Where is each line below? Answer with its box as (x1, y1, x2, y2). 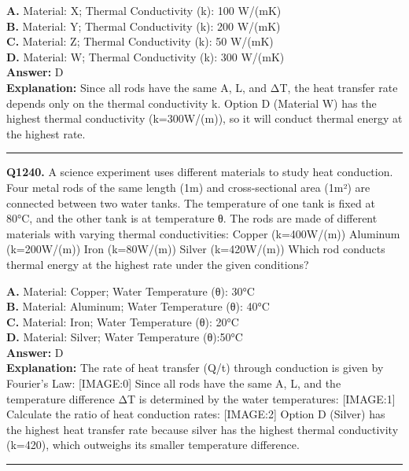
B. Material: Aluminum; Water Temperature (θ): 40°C (6, 298, 270, 315)
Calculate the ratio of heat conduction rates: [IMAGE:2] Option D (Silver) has (6, 406, 385, 422)
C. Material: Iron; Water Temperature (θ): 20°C (6, 313, 239, 329)
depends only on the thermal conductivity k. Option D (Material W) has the (6, 94, 377, 111)
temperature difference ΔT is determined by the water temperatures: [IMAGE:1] (6, 390, 396, 407)
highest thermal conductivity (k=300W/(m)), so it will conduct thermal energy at (6, 110, 403, 127)
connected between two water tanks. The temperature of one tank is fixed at (6, 194, 375, 211)
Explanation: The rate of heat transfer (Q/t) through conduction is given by (6, 359, 384, 376)
